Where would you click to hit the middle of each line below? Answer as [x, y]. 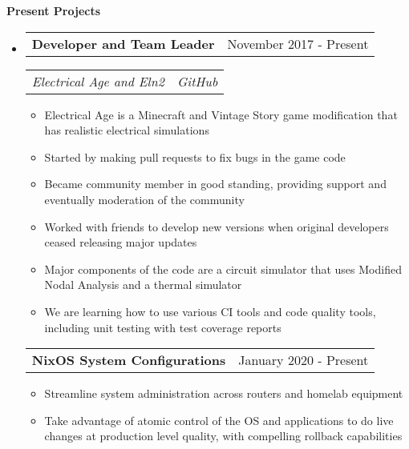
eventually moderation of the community [144, 199]
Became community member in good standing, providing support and [215, 184]
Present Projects [54, 10]
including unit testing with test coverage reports [163, 327]
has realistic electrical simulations [127, 130]
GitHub [197, 81]
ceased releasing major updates [121, 242]
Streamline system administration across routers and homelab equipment [224, 393]
